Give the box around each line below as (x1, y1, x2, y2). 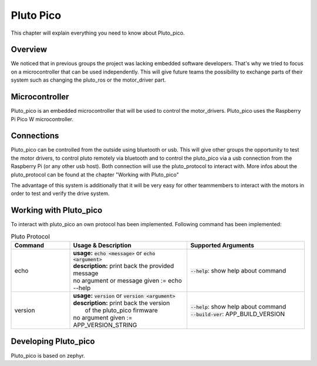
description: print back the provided (73, 262, 174, 270)
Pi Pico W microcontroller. (11, 115, 73, 123)
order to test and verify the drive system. (11, 190, 110, 197)
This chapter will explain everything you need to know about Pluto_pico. (11, 29, 185, 36)
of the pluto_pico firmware (85, 306, 158, 314)
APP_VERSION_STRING (73, 321, 137, 329)
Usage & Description (73, 241, 131, 250)
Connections (11, 131, 59, 141)
